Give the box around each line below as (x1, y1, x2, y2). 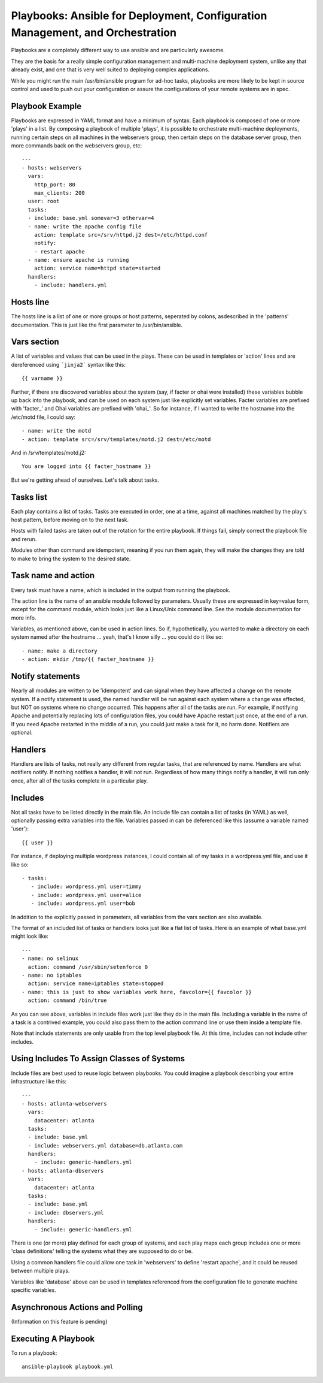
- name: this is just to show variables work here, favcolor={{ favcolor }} (22, 989, 252, 995)
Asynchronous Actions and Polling (11, 1302, 143, 1312)
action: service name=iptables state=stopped (28, 980, 164, 987)
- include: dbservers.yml (28, 1209, 104, 1216)
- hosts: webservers (22, 164, 82, 171)
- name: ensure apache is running (28, 256, 129, 264)
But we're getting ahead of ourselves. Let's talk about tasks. (11, 476, 160, 484)
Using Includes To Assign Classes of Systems (11, 1053, 185, 1064)
